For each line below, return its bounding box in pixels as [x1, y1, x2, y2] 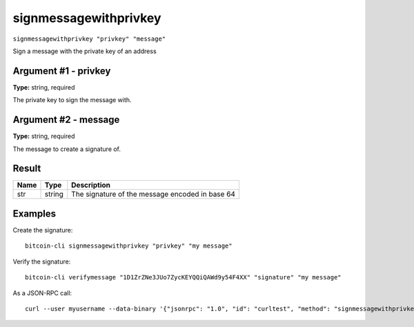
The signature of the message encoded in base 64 [71, 190, 236, 199]
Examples [12, 208, 57, 219]
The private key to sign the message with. [12, 96, 132, 104]
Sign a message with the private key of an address [12, 47, 157, 55]
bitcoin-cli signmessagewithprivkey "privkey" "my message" [25, 242, 233, 250]
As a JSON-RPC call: [12, 288, 72, 297]
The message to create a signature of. [12, 145, 121, 153]
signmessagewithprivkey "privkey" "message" [12, 34, 166, 43]
